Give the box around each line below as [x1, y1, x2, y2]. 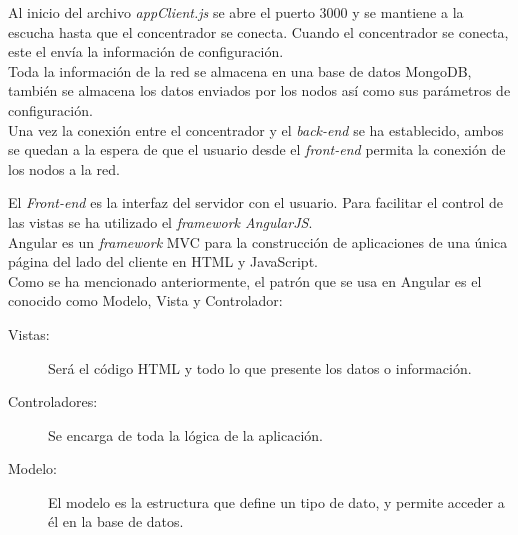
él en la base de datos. [48, 511, 184, 532]
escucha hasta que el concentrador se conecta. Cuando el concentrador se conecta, [8, 21, 509, 42]
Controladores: [8, 391, 98, 412]
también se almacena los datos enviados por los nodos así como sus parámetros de [8, 80, 511, 101]
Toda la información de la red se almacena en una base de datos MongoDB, [8, 60, 472, 81]
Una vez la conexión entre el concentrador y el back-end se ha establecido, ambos [8, 119, 504, 140]
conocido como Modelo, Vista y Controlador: [8, 290, 283, 311]
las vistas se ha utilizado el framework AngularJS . [8, 211, 313, 232]
